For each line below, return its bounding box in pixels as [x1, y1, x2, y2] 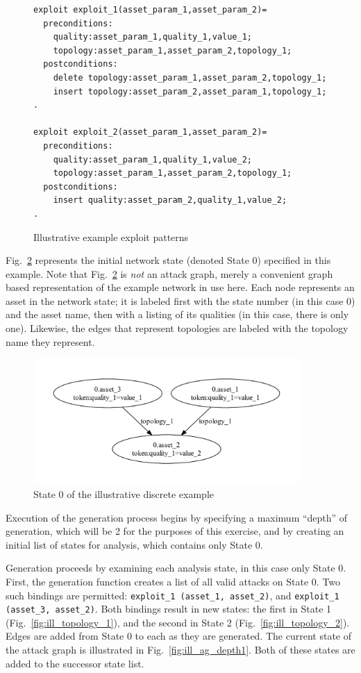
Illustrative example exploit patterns [33, 229, 189, 244]
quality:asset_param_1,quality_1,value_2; [53, 154, 252, 165]
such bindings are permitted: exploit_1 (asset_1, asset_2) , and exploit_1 [6, 588, 339, 602]
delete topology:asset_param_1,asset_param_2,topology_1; [53, 72, 327, 83]
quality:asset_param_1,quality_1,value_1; [53, 32, 252, 42]
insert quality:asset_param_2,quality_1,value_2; [53, 195, 287, 206]
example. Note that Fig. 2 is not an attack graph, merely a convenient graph [6, 266, 333, 281]
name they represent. [6, 334, 95, 349]
